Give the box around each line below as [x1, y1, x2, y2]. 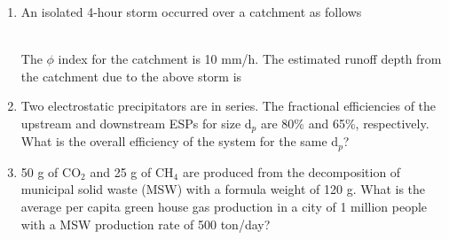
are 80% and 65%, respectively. [260, 113, 429, 132]
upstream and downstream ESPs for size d [20, 113, 252, 132]
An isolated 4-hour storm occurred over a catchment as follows [20, 3, 362, 20]
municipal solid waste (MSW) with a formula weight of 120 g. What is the [20, 180, 426, 198]
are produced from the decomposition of [182, 162, 401, 181]
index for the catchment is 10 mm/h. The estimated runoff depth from [58, 50, 442, 68]
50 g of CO [20, 162, 82, 181]
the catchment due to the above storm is [20, 66, 242, 85]
